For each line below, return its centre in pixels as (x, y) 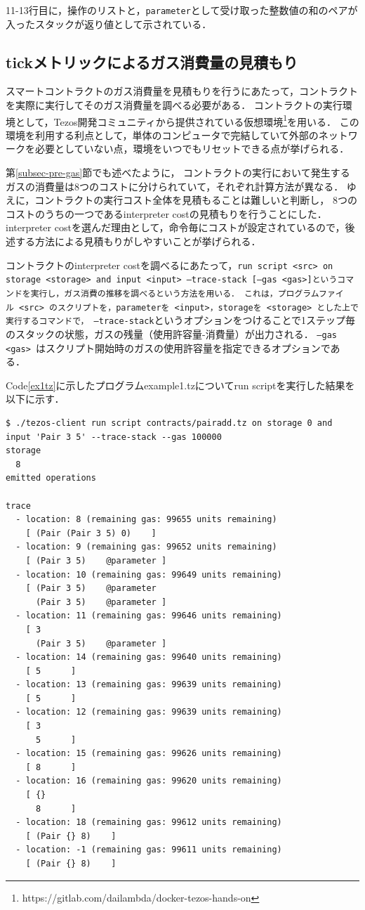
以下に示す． (35, 399)
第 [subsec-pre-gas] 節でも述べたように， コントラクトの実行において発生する (178, 173)
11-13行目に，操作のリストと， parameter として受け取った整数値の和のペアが (182, 10)
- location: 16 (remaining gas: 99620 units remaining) (149, 781)
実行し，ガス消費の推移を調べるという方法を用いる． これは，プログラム (175, 293)
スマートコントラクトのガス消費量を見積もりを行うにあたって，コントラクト (182, 91)
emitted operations (51, 478)
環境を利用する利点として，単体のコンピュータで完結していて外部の (162, 135)
